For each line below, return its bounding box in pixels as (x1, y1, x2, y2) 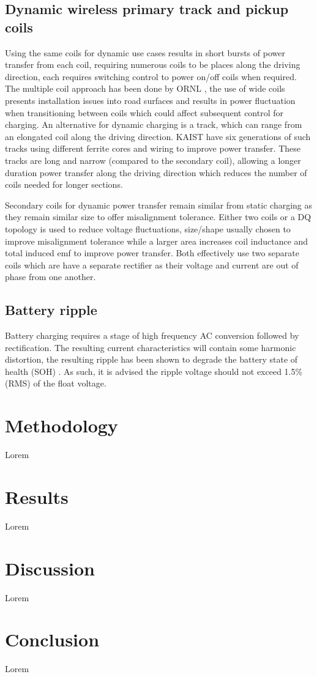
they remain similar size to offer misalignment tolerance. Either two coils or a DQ (5, 210, 311, 223)
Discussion (5, 555, 95, 580)
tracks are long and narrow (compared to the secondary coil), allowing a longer (5, 154, 301, 166)
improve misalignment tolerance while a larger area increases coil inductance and (5, 234, 308, 247)
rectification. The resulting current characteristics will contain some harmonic (5, 341, 296, 353)
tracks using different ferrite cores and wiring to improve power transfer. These (5, 142, 300, 155)
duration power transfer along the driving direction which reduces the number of (5, 166, 307, 179)
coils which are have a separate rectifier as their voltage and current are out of (5, 258, 299, 271)
